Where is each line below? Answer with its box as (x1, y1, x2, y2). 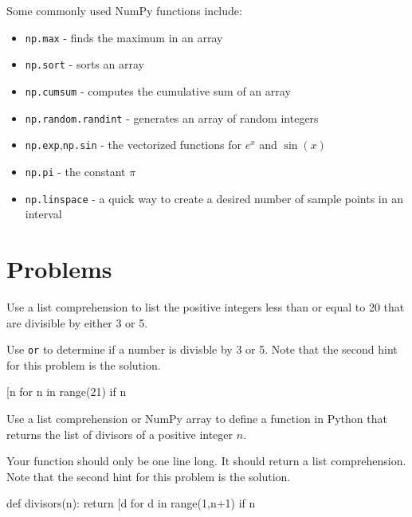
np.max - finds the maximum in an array (25, 29, 223, 45)
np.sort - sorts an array (25, 56, 144, 72)
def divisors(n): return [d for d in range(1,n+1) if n (6, 495, 256, 511)
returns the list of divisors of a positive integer (6, 425, 233, 442)
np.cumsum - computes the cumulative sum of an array (25, 82, 291, 99)
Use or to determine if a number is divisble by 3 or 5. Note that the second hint (6, 341, 398, 358)
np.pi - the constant (25, 163, 126, 179)
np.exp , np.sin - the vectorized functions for (25, 136, 241, 153)
